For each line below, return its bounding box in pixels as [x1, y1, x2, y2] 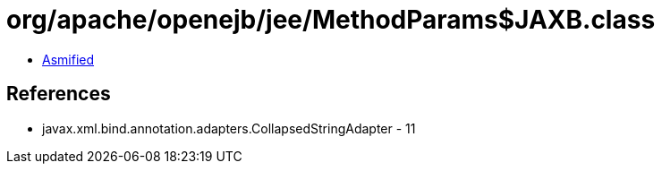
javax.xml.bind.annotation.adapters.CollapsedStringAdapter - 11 [42, 120, 416, 136]
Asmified [42, 51, 95, 67]
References [6, 82, 111, 106]
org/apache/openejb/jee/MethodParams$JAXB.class [6, 4, 656, 35]
